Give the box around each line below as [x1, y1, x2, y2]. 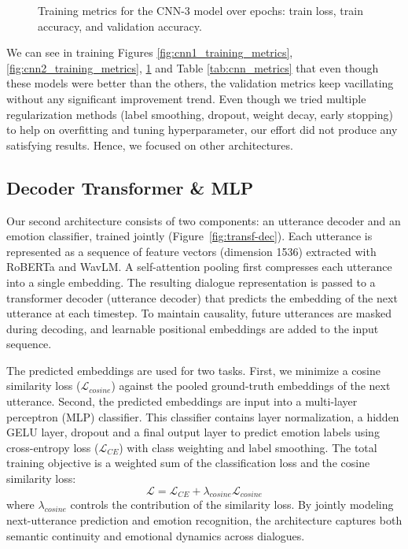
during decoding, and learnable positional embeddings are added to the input [6, 320, 379, 336]
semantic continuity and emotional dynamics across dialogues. [6, 527, 305, 543]
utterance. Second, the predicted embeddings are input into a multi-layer [6, 393, 358, 410]
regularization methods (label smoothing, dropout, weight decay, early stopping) [6, 106, 393, 122]
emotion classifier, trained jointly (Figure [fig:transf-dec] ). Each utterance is [6, 228, 373, 244]
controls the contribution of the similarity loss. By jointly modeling [70, 496, 394, 513]
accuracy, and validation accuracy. [38, 17, 202, 34]
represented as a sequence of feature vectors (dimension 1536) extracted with [6, 243, 377, 259]
